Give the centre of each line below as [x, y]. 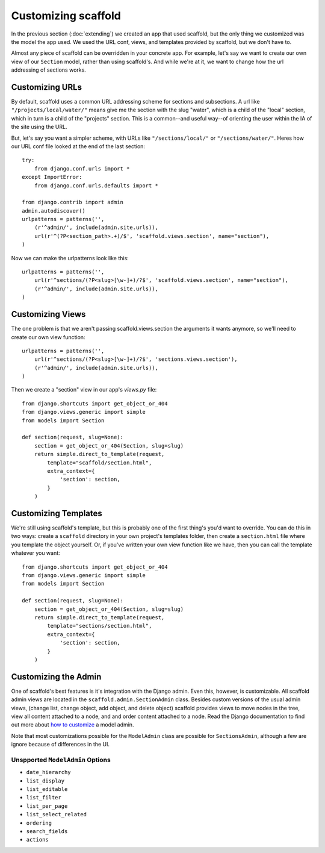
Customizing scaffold [66, 16]
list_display [45, 781]
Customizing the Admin [56, 677]
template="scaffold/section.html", [100, 463]
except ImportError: [52, 177]
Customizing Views [48, 314]
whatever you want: [36, 553]
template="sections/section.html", [100, 626]
